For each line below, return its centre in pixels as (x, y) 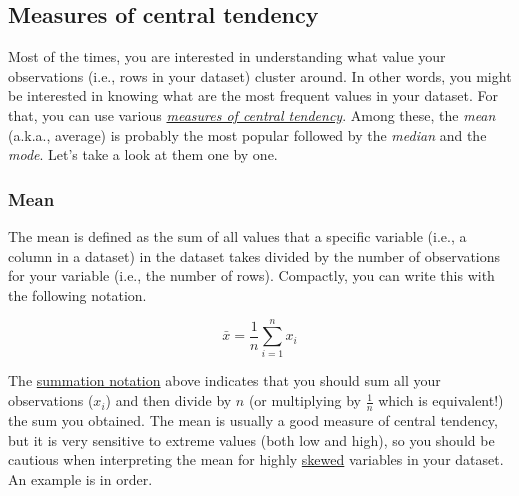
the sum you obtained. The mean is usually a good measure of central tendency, (253, 419)
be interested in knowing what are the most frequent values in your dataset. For (253, 95)
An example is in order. (80, 478)
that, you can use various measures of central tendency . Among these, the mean (252, 114)
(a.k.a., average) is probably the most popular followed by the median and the (247, 134)
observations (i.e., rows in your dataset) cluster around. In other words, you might (260, 75)
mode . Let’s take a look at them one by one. (143, 154)
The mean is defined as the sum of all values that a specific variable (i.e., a (237, 235)
